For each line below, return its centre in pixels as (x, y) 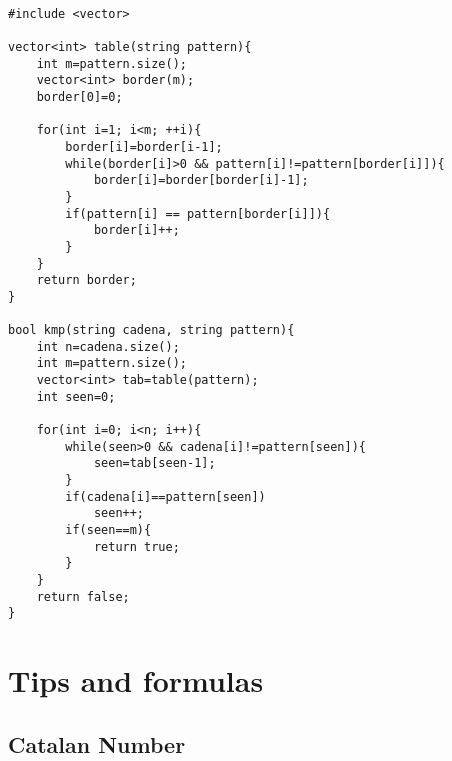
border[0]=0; (79, 96)
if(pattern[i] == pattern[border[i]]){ (198, 213)
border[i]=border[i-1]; (144, 146)
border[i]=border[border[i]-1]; (201, 180)
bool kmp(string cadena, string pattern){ (151, 330)
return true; (136, 546)
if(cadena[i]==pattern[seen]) (165, 496)
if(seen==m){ (108, 530)
